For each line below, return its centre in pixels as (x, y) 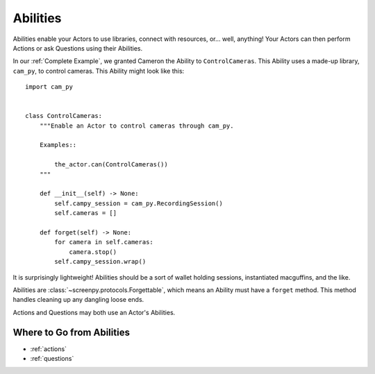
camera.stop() (93, 252)
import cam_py (49, 87)
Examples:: (58, 145)
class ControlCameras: (64, 116)
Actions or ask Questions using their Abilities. (78, 48)
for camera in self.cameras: (104, 242)
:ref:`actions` (49, 349)
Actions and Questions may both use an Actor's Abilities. (94, 312)
